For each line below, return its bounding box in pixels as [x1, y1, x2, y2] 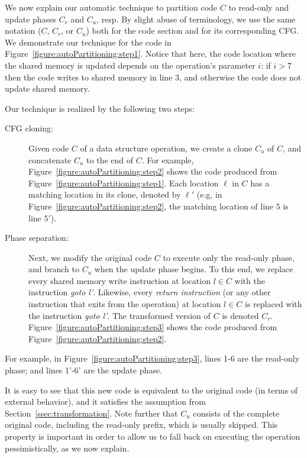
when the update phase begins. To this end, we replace [94, 263, 293, 275]
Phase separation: [5, 231, 69, 244]
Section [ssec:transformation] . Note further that [5, 407, 178, 419]
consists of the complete [193, 407, 280, 419]
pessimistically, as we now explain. [5, 441, 130, 454]
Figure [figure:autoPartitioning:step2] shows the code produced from [28, 165, 277, 178]
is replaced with [245, 298, 302, 310]
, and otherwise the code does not [179, 70, 302, 83]
